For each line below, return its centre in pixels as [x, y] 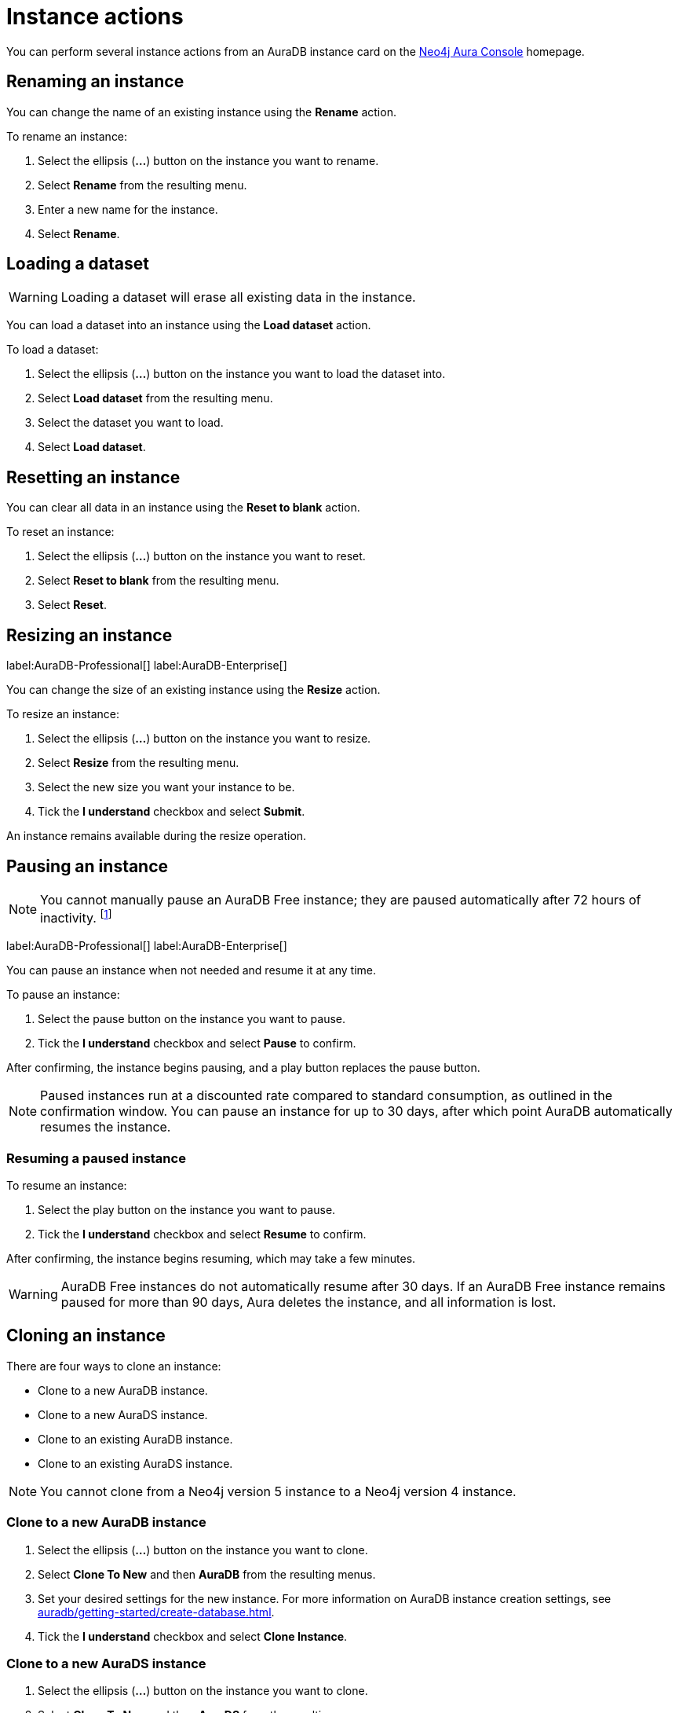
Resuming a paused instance [96, 1158]
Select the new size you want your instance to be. [166, 787]
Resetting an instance [93, 477]
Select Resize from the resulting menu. [139, 763]
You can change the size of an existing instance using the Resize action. [193, 690]
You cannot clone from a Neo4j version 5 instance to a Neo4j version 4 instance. [278, 1491]
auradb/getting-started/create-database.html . [156, 1612]
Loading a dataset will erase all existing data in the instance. [238, 297]
